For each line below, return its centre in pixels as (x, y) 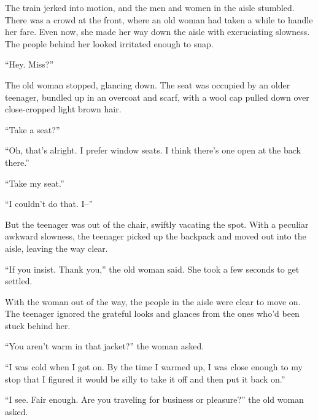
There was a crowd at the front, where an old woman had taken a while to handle (159, 19)
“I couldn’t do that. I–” (49, 204)
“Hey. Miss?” (29, 64)
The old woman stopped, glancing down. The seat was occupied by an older (148, 84)
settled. (19, 281)
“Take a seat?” (33, 129)
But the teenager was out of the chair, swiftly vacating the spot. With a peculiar (157, 224)
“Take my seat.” (35, 183)
